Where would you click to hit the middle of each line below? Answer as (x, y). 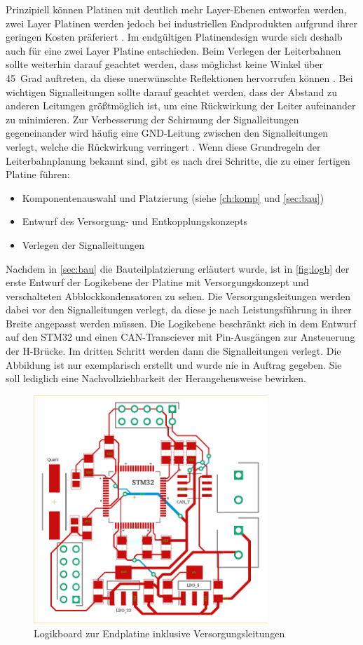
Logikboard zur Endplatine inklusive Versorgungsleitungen (159, 633)
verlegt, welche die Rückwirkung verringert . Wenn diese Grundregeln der (163, 146)
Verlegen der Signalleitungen (83, 244)
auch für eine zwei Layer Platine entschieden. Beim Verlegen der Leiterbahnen (173, 50)
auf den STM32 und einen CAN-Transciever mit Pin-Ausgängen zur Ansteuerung (180, 337)
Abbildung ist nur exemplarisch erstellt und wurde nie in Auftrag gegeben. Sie (174, 364)
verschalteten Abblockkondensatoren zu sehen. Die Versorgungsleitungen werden (178, 296)
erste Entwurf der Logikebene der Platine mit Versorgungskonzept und (157, 282)
